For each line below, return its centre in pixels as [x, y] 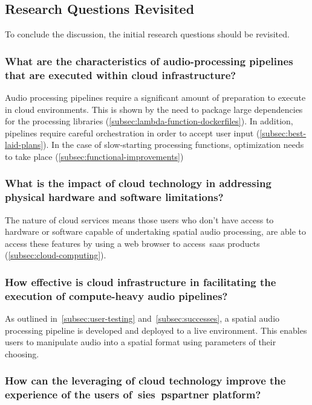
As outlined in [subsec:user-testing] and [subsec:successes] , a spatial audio [142, 318]
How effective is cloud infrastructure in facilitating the [141, 282]
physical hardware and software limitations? [114, 197]
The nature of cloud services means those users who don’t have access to [139, 219]
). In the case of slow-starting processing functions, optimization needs [174, 145]
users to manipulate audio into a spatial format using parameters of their [141, 342]
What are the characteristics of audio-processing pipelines [149, 61]
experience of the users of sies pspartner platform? [133, 394]
